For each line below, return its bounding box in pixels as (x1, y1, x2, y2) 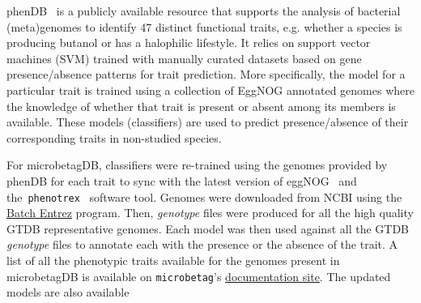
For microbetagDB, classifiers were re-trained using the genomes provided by (6, 156, 388, 173)
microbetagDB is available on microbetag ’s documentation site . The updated (6, 267, 391, 284)
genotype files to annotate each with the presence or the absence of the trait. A (6, 236, 398, 253)
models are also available (6, 284, 130, 301)
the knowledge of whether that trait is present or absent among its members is (6, 97, 396, 114)
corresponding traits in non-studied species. (6, 129, 222, 146)
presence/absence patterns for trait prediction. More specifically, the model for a (6, 66, 406, 83)
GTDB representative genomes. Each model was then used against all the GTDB (6, 220, 410, 237)
